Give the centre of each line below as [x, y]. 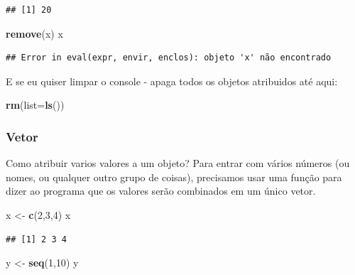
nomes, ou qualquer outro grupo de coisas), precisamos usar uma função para [174, 177]
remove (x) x [34, 33]
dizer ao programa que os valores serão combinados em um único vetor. [161, 191]
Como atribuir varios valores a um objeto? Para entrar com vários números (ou [178, 163]
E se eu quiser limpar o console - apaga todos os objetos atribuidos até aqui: [172, 81]
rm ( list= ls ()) [35, 105]
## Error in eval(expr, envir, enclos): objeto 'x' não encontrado [169, 58]
